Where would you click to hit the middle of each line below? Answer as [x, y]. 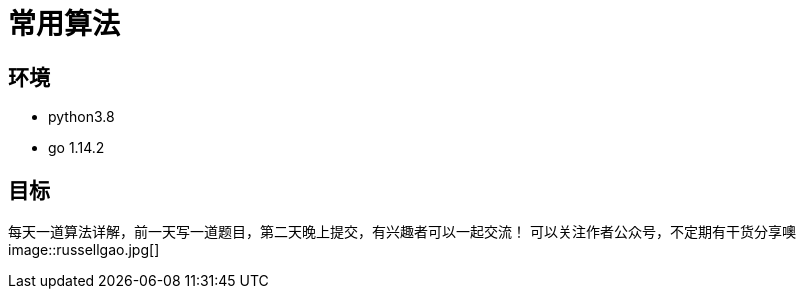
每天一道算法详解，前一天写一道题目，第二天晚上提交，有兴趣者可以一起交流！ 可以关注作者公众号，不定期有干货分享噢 [402, 232]
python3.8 [81, 117]
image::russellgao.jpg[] [84, 250]
